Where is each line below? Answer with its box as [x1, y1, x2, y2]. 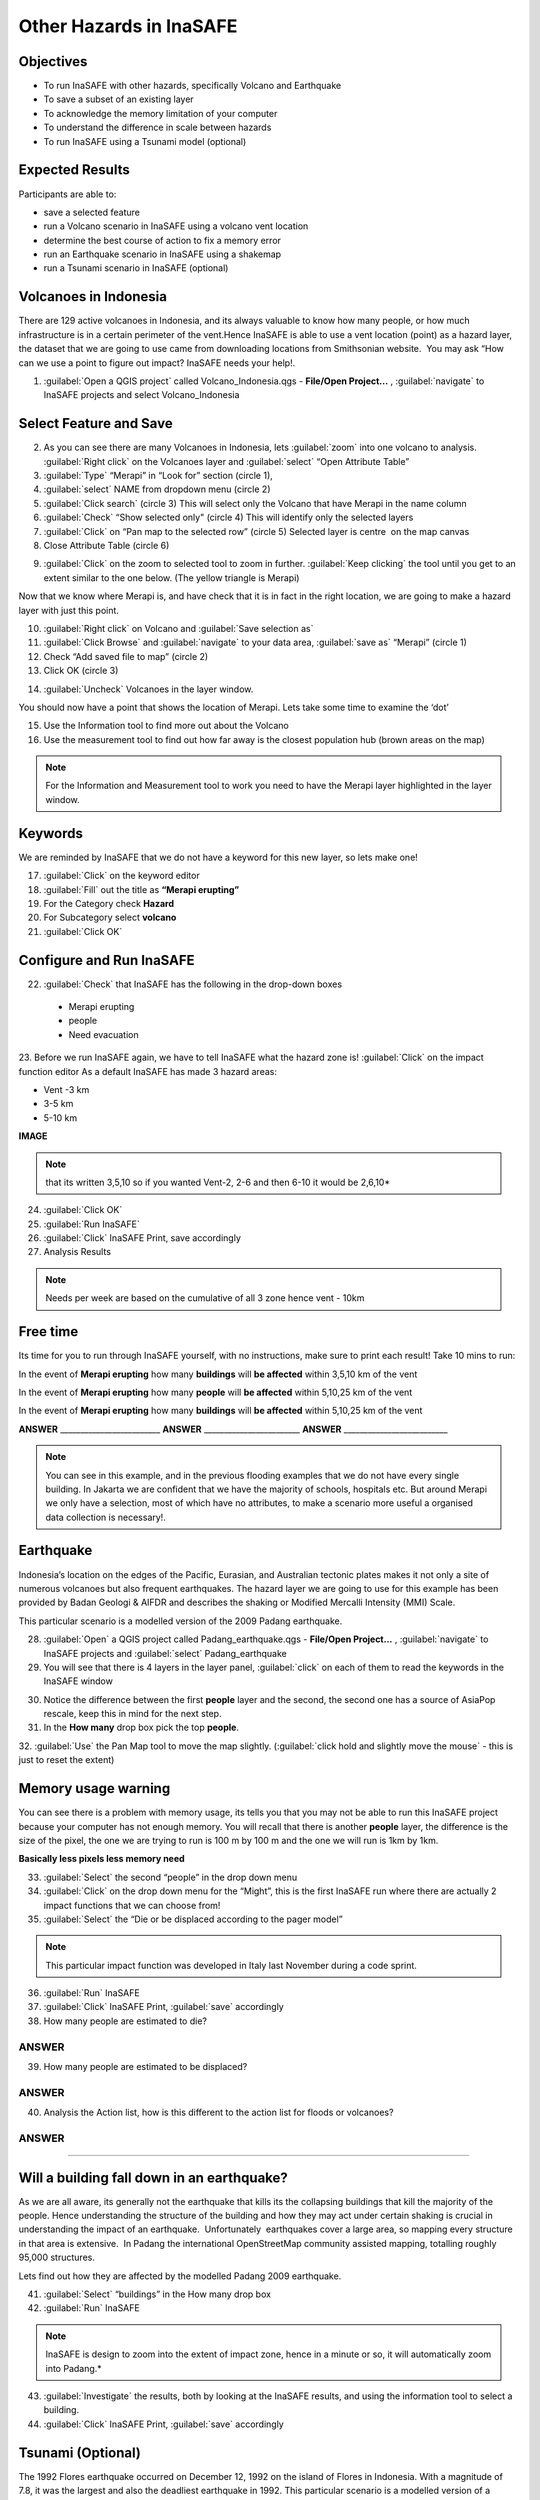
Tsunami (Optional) [18, 2444, 142, 2461]
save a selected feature [43, 206, 140, 218]
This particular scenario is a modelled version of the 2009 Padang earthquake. [18, 1615, 343, 1627]
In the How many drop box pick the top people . [43, 1721, 240, 1734]
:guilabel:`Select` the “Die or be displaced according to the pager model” [43, 1913, 344, 1925]
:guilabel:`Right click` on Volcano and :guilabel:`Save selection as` [43, 622, 314, 634]
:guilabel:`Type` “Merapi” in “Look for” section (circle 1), [43, 470, 274, 482]
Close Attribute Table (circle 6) [43, 539, 170, 551]
